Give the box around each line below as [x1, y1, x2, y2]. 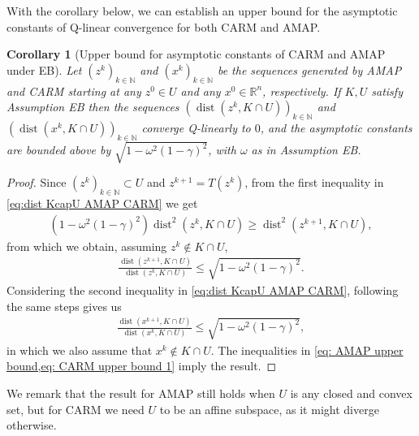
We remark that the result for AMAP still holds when [6, 384, 275, 401]
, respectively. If [262, 82, 341, 99]
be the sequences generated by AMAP [217, 61, 402, 78]
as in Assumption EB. [251, 141, 361, 158]
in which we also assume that [6, 341, 153, 358]
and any [180, 82, 221, 99]
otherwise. [6, 417, 57, 434]
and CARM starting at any [6, 82, 141, 99]
